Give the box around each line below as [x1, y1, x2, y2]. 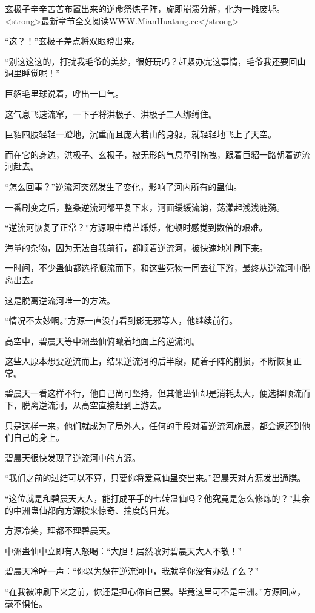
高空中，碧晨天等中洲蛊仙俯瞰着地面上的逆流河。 [5, 334, 200, 347]
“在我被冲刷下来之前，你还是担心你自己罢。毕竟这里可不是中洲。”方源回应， [5, 585, 306, 597]
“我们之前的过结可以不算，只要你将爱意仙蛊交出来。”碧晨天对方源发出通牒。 [5, 471, 306, 484]
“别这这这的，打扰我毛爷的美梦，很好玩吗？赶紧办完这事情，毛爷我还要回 [5, 54, 297, 67]
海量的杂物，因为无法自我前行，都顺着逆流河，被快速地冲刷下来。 [5, 241, 268, 254]
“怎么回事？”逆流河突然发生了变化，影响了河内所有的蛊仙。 [5, 180, 242, 192]
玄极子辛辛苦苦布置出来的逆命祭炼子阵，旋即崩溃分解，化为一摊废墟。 [5, 2, 285, 15]
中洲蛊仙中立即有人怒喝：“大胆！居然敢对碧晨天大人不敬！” [5, 544, 242, 557]
